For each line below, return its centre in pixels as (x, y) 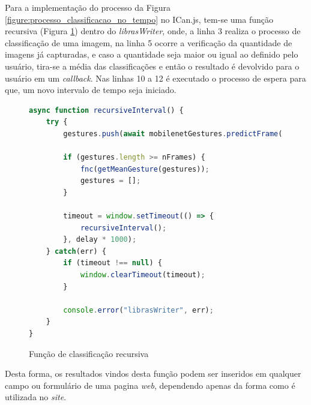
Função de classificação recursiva (89, 353)
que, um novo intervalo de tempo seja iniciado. (91, 90)
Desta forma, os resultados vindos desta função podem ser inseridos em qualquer (153, 373)
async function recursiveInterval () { (106, 110)
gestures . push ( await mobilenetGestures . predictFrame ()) (177, 133)
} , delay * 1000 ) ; (100, 240)
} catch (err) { (76, 251)
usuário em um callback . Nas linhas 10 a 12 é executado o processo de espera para (155, 78)
